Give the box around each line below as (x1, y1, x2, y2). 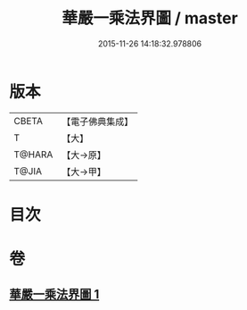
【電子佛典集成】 (62, 115, 134, 128)
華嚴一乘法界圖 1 (9, 287, 100, 302)
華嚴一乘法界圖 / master (62, 8, 238, 29)
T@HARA (13, 148, 54, 161)
